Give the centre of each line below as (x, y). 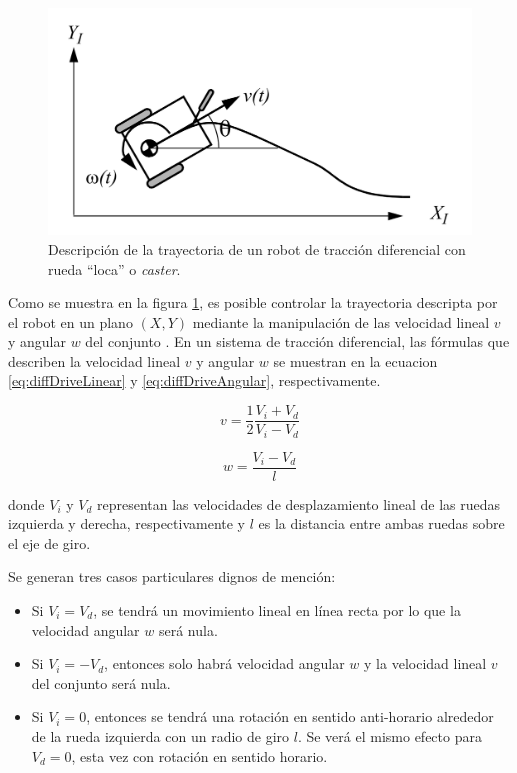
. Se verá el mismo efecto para (389, 735)
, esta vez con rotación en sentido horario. (199, 755)
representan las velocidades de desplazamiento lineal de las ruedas (299, 503)
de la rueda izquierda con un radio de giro (160, 735)
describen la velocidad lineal (94, 360)
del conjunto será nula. (101, 682)
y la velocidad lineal (425, 663)
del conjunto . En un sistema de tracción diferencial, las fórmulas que (297, 341)
